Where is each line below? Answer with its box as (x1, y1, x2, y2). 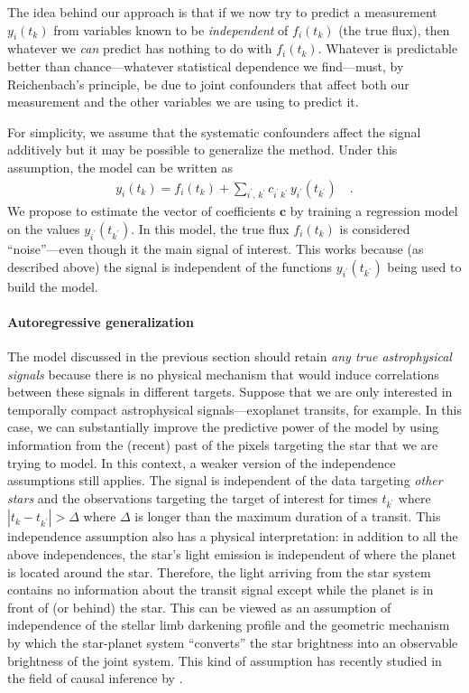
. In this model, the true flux (131, 219, 290, 238)
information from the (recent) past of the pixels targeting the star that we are (7, 435, 438, 454)
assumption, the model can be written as (7, 157, 233, 176)
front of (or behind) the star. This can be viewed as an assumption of (7, 597, 391, 616)
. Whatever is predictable (317, 39, 458, 58)
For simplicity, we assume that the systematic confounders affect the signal (7, 122, 421, 141)
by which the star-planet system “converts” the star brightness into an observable (7, 633, 458, 652)
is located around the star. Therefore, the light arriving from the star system (7, 562, 431, 581)
